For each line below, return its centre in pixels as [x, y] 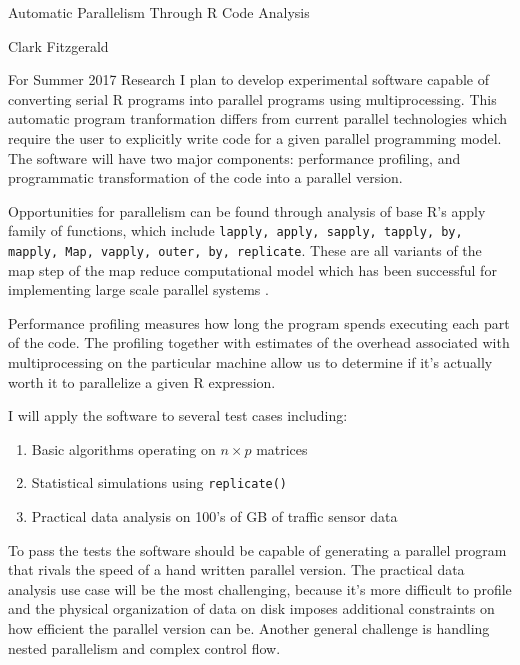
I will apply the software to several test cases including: [178, 415]
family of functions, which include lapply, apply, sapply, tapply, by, [235, 230]
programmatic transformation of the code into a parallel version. [205, 177]
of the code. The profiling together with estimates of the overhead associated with [259, 342]
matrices [282, 448]
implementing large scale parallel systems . [138, 289]
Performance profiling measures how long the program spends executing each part [259, 322]
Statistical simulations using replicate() [159, 482]
